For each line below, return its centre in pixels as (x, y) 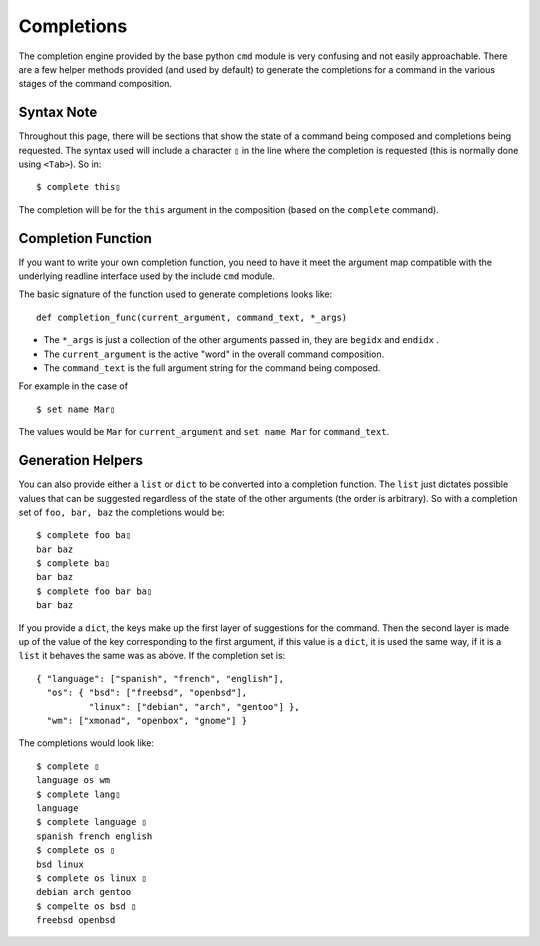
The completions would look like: (86, 743)
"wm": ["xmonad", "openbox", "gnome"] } (147, 720)
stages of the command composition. (95, 84)
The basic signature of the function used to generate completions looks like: (175, 294)
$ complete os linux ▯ (92, 878)
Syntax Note (58, 112)
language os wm (73, 780)
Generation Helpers (81, 460)
